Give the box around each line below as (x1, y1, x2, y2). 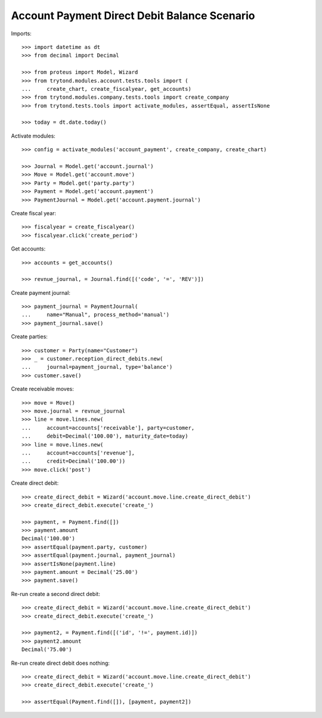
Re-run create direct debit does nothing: (11, 659, 110, 667)
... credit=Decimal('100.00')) (21, 458, 126, 465)
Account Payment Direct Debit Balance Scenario (11, 9, 255, 22)
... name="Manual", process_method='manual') (21, 311, 170, 318)
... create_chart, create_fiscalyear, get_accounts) (21, 85, 192, 92)
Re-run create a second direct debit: (11, 590, 101, 597)
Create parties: (11, 333, 48, 340)
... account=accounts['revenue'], (21, 449, 135, 456)
